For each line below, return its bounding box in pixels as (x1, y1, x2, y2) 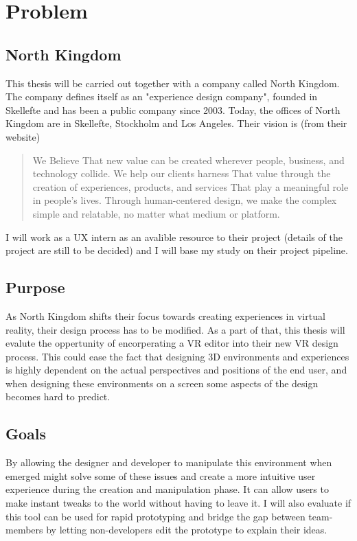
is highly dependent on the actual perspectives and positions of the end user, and (5, 362, 347, 377)
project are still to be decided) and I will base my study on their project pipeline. (5, 243, 348, 257)
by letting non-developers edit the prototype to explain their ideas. (46, 522, 327, 537)
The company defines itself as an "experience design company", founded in (5, 89, 318, 104)
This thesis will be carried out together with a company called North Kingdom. (5, 76, 340, 90)
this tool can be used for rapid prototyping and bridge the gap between (5, 509, 306, 523)
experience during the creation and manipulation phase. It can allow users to (5, 482, 329, 496)
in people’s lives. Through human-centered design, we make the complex (32, 193, 337, 207)
